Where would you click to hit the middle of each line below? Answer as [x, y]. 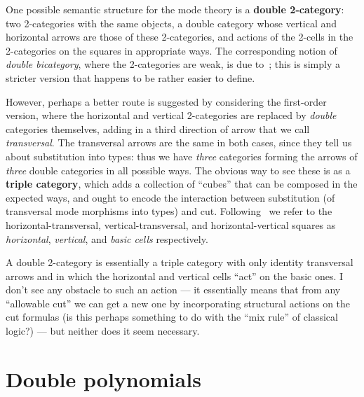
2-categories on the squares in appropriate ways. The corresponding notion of [171, 50]
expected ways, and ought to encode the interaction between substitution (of [170, 197]
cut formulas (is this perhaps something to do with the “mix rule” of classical [172, 317]
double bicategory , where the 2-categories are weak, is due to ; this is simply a [173, 64]
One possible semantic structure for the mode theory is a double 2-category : [175, 9]
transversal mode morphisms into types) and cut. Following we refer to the [169, 211]
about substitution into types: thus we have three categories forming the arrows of [182, 156]
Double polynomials [103, 378]
